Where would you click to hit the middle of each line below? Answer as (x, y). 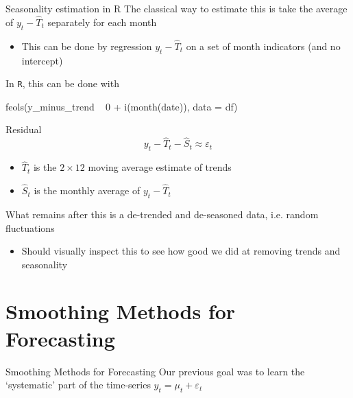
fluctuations (30, 227)
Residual (24, 129)
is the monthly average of (87, 190)
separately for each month (102, 22)
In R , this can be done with (62, 83)
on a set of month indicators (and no (263, 46)
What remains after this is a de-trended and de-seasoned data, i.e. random (162, 214)
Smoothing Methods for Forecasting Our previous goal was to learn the (155, 371)
